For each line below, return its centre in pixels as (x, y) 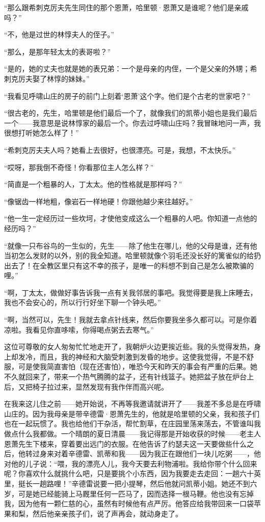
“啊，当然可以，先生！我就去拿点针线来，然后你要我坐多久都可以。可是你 (127, 320)
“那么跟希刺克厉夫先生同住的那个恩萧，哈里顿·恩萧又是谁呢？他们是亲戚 (126, 7)
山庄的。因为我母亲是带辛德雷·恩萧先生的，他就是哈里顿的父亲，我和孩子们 (132, 413)
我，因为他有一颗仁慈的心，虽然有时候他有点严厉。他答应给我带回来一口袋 (129, 503)
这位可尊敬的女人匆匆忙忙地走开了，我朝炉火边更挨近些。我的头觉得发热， (129, 347)
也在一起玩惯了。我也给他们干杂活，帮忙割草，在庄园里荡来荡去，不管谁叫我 (132, 423)
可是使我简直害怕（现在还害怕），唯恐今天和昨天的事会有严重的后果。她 (138, 366)
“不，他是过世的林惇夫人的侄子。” (59, 34)
